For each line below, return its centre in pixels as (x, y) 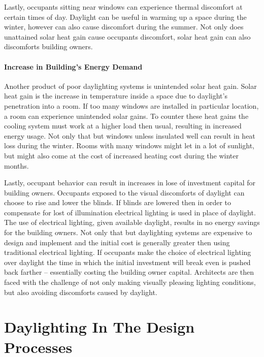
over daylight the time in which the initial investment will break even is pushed (127, 262)
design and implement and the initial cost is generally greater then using (117, 242)
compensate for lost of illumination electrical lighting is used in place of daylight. (130, 212)
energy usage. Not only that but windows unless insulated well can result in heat (130, 135)
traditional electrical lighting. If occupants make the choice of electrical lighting (128, 252)
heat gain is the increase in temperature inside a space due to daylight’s (116, 96)
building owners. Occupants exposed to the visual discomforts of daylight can (124, 192)
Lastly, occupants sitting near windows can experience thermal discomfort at (123, 7)
